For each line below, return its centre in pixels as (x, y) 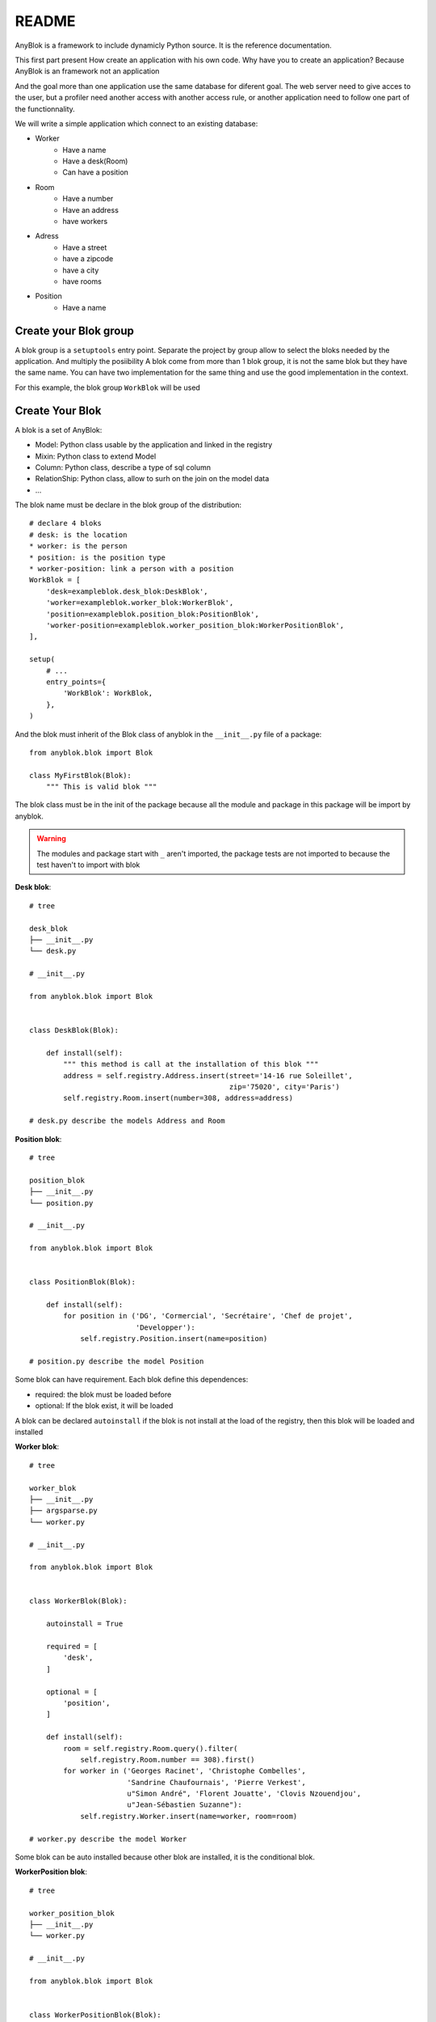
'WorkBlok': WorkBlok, (108, 693)
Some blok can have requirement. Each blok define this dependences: (132, 1380)
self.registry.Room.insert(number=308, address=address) (178, 1098)
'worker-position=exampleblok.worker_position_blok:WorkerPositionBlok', (195, 625)
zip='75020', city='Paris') (285, 1087)
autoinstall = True (84, 1624)
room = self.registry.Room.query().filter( (151, 1748)
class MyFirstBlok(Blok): (81, 775)
